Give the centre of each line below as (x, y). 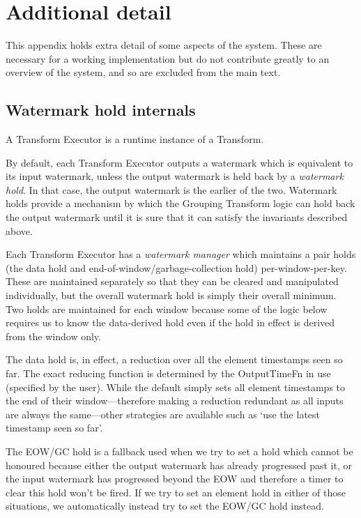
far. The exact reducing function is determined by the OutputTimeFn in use (168, 373)
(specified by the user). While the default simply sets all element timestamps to (176, 387)
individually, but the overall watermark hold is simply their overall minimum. (171, 295)
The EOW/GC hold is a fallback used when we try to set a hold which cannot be (179, 451)
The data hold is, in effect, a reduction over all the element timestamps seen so (174, 359)
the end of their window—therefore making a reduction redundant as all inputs (175, 401)
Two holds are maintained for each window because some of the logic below (167, 308)
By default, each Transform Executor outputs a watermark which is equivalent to (179, 162)
